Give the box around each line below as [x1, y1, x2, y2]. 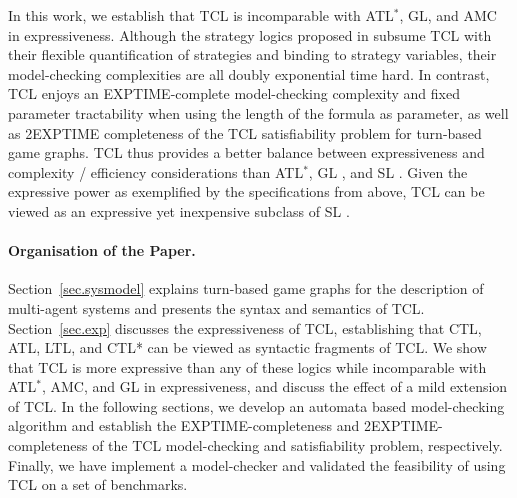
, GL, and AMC [399, 5, 497, 25]
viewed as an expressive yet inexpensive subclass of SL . [8, 200, 350, 221]
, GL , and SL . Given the [308, 161, 468, 182]
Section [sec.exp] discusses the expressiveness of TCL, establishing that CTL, [8, 317, 482, 338]
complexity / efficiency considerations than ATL [8, 161, 304, 182]
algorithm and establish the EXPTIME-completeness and [8, 415, 360, 436]
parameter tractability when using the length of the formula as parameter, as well [8, 102, 509, 123]
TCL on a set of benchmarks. [8, 474, 188, 495]
